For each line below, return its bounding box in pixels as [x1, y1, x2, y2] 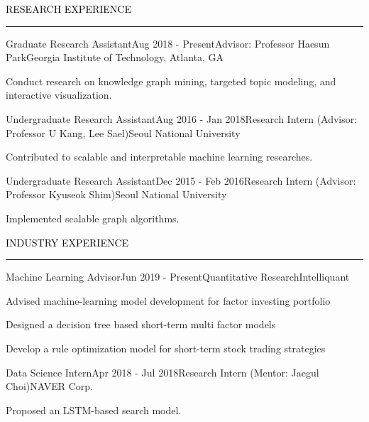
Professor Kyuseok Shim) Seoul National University [6, 187, 227, 202]
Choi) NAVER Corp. [6, 379, 93, 394]
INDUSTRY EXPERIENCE [6, 234, 129, 249]
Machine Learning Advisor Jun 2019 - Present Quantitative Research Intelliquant [6, 269, 350, 284]
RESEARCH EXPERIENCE [6, 1, 131, 16]
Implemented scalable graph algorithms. [6, 210, 180, 225]
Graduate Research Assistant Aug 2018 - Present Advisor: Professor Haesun [6, 36, 330, 50]
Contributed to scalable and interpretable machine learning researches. [6, 149, 313, 164]
